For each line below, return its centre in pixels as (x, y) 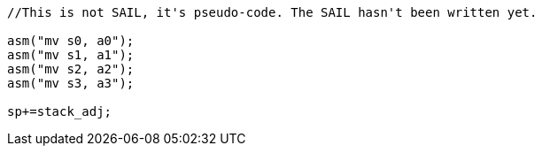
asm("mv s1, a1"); (71, 55)
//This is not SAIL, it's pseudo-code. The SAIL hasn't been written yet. (272, 12)
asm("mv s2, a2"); (71, 69)
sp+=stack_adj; (60, 111)
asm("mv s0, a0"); (71, 41)
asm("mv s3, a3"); (71, 83)
